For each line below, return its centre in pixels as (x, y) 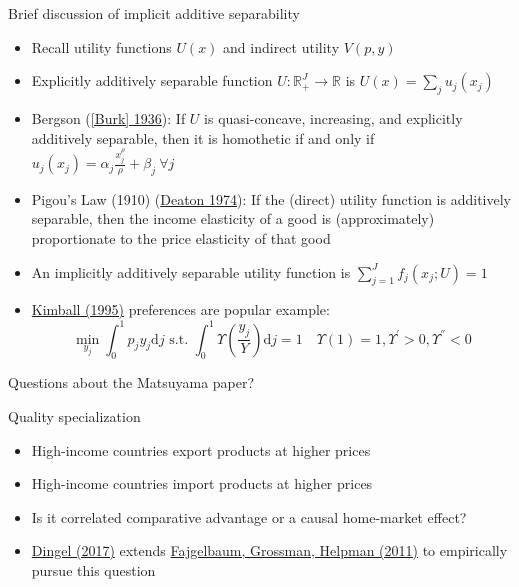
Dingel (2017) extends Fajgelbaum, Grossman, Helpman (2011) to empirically (269, 550)
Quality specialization (74, 415)
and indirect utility (281, 46)
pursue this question (93, 569)
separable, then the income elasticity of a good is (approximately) (233, 218)
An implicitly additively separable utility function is (191, 271)
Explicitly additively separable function (152, 80)
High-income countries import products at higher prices (202, 483)
